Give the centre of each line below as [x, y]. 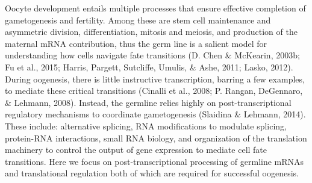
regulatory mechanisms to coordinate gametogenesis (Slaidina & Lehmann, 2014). [155, 114]
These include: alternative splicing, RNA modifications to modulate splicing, [146, 126]
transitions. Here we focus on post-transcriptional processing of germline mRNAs [154, 161]
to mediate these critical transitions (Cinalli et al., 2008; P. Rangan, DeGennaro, [154, 91]
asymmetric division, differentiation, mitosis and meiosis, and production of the [151, 32]
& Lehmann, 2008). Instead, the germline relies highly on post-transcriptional [148, 102]
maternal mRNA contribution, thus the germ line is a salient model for [136, 43]
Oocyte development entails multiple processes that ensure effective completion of [155, 8]
